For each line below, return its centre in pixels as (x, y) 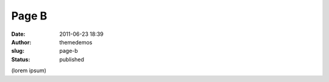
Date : (18, 34)
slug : (18, 51)
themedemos (76, 42)
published (72, 59)
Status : (21, 59)
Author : (21, 42)
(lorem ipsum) (29, 70)
